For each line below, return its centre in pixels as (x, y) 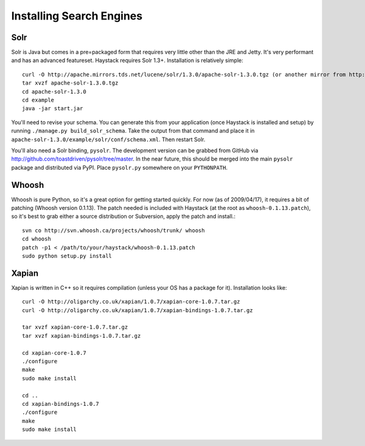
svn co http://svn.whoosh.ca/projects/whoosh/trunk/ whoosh (113, 230)
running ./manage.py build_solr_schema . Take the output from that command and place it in (133, 131)
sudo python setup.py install (67, 256)
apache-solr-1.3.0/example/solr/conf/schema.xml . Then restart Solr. (108, 139)
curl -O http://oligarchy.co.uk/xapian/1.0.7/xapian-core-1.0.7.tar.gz (131, 302)
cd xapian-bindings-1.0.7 (61, 404)
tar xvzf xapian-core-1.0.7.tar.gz (75, 327)
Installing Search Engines (77, 16)
